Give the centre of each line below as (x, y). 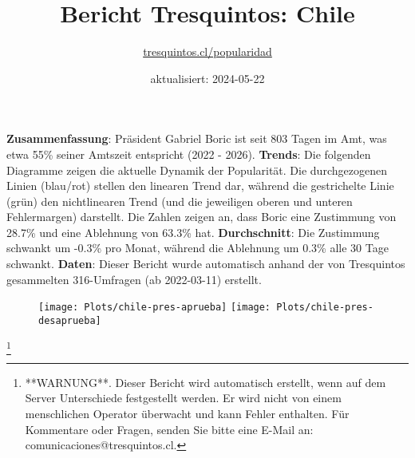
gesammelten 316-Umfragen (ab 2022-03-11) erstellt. (134, 279)
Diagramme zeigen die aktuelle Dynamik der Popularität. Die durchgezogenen (197, 170)
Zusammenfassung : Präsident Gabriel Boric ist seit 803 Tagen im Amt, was (197, 138)
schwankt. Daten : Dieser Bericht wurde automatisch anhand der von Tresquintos (206, 264)
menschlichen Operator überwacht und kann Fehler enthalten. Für (187, 414)
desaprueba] (70, 320)
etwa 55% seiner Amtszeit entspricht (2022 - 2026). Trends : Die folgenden (189, 154)
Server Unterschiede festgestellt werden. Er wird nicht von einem (183, 398)
